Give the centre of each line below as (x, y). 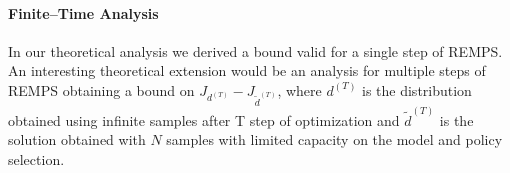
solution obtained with (77, 139)
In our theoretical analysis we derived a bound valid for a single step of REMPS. (255, 50)
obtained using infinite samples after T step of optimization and (204, 119)
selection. (36, 158)
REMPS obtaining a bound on (101, 89)
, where (299, 89)
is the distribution (417, 89)
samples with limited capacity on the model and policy (334, 139)
